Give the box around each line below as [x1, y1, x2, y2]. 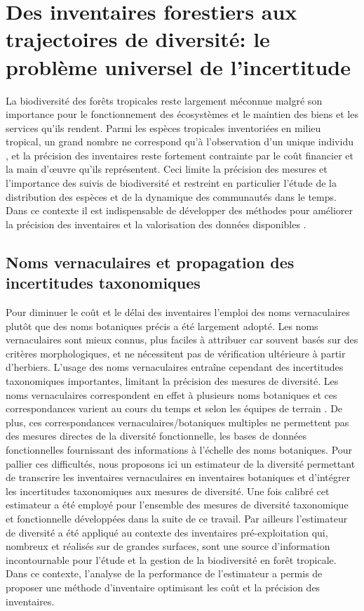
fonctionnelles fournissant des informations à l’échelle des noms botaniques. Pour [6, 442, 353, 456]
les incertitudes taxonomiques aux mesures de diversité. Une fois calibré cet [6, 483, 330, 498]
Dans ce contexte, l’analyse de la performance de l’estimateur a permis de [6, 566, 323, 581]
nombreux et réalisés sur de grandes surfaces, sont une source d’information [6, 539, 330, 553]
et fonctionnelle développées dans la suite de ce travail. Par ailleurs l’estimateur [6, 511, 348, 525]
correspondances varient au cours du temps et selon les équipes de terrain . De [6, 401, 343, 416]
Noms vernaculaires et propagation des [6, 251, 295, 272]
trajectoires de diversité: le [6, 25, 270, 53]
